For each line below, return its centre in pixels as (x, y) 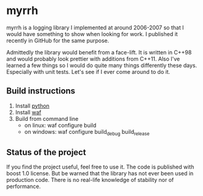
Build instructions (41, 91)
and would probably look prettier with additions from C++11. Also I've (93, 59)
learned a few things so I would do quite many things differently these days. (102, 65)
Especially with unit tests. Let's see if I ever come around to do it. (88, 71)
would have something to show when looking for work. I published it (92, 34)
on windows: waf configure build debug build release (87, 132)
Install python (32, 106)
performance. (24, 186)
